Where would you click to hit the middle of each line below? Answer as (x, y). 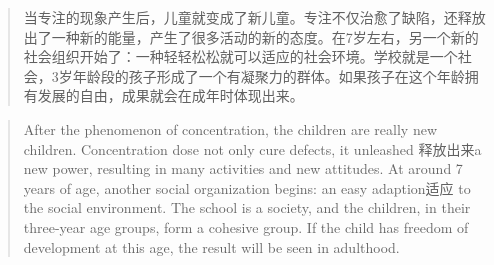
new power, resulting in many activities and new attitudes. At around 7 (243, 168)
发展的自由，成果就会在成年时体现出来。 (170, 95)
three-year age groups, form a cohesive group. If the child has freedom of (246, 226)
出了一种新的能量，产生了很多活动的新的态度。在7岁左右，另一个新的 (251, 36)
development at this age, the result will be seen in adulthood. (211, 246)
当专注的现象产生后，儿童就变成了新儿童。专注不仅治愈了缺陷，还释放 (254, 17)
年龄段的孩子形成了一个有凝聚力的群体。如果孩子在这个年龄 (268, 75)
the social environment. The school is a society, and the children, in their (247, 207)
